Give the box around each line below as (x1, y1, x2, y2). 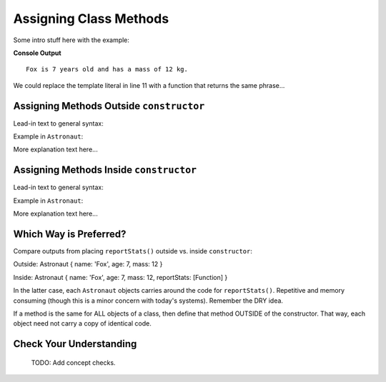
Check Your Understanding (13, 338, 137, 350)
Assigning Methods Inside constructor (13, 164, 197, 176)
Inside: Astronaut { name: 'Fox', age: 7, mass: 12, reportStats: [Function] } (13, 273, 228, 281)
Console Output (13, 49, 61, 57)
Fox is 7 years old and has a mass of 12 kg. (26, 65, 189, 74)
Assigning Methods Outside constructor (13, 100, 205, 112)
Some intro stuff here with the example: (13, 36, 130, 44)
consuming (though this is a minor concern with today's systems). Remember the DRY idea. (13, 296, 284, 305)
